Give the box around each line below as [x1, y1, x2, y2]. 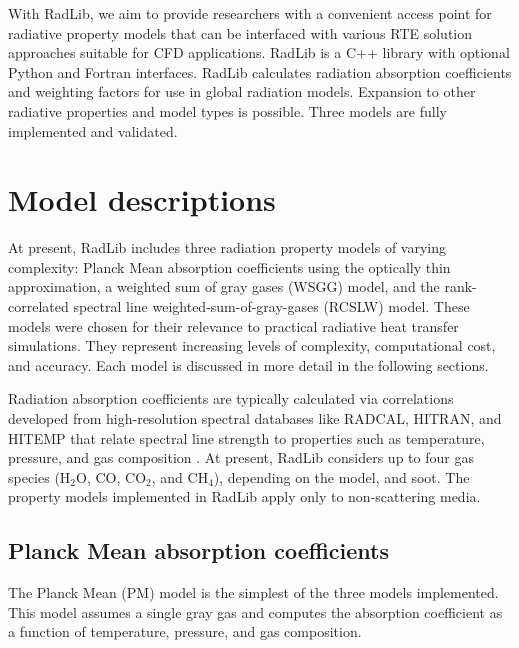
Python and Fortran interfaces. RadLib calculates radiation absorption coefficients [8, 61, 512, 82]
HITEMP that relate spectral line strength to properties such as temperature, [8, 427, 485, 448]
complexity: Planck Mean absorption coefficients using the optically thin [8, 256, 451, 277]
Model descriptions [8, 179, 276, 220]
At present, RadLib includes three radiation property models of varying [8, 237, 447, 258]
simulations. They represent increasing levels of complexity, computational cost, [8, 335, 496, 356]
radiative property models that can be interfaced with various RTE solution [8, 22, 473, 43]
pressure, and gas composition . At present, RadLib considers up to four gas [8, 447, 474, 468]
